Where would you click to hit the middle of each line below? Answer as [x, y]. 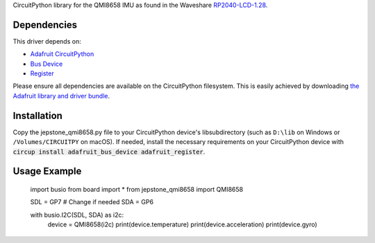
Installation [37, 115]
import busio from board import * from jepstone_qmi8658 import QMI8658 [137, 189]
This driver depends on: [47, 41]
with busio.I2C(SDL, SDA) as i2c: [77, 215]
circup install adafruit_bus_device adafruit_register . [109, 152]
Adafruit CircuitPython [62, 54]
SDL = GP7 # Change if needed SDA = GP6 [92, 202]
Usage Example [47, 171]
